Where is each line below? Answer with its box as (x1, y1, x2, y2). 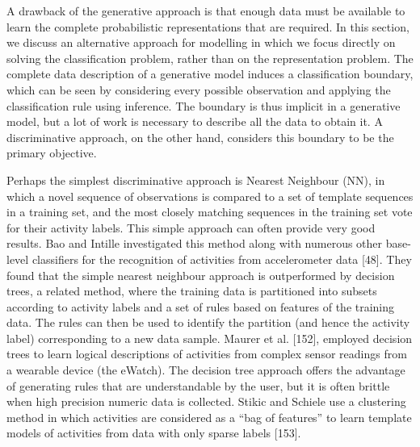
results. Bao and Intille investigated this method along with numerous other (6, 235, 383, 252)
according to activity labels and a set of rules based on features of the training (6, 298, 395, 315)
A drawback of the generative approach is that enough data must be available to (6, 2, 405, 19)
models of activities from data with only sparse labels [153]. (6, 424, 301, 441)
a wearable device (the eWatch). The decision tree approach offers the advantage (6, 361, 405, 378)
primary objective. (6, 144, 97, 161)
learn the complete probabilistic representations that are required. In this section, (6, 18, 409, 35)
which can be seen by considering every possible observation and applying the (6, 81, 391, 98)
